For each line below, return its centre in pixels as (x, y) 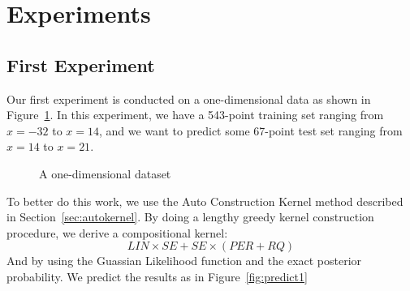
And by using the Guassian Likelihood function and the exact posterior (184, 261)
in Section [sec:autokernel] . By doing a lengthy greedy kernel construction (190, 217)
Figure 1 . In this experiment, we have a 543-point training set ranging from (195, 115)
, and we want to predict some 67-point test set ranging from (251, 130)
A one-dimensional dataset (105, 173)
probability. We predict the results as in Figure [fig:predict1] (157, 276)
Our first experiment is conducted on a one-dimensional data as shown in (189, 98)
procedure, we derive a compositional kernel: (117, 232)
